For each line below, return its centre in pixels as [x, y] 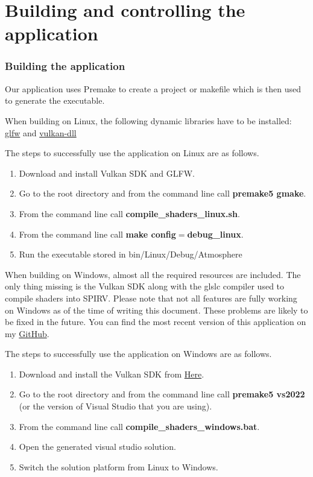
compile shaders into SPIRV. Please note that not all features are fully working [151, 298]
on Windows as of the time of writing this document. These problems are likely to [156, 310]
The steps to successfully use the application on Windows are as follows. [138, 354]
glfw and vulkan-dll [41, 132]
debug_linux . [215, 234]
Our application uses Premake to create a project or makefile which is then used [153, 88]
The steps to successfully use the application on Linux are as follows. [132, 153]
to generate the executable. [55, 100]
